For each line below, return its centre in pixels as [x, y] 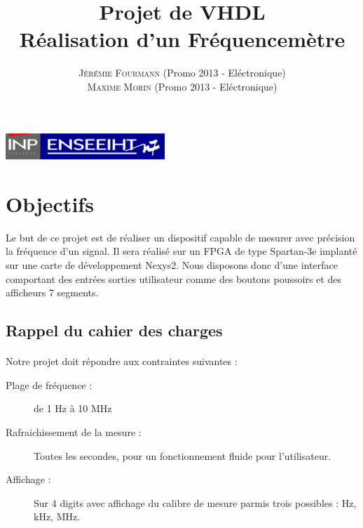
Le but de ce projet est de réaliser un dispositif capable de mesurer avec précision [180, 237]
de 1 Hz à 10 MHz [73, 408]
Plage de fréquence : [49, 384]
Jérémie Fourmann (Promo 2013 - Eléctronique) [182, 73]
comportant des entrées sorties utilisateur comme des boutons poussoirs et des [173, 278]
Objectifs [50, 203]
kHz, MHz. [57, 516]
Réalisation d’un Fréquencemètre [182, 39]
